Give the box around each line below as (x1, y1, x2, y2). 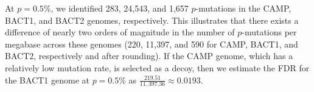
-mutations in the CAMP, (195, 2, 291, 14)
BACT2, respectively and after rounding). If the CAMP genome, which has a (5, 49, 293, 62)
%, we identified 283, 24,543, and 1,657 (43, 2, 189, 14)
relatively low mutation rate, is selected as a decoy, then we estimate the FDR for (5, 61, 310, 74)
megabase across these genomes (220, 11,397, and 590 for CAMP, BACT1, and (5, 37, 298, 50)
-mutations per (242, 26, 297, 38)
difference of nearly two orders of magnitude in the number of (5, 26, 235, 38)
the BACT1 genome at (5, 73, 89, 86)
